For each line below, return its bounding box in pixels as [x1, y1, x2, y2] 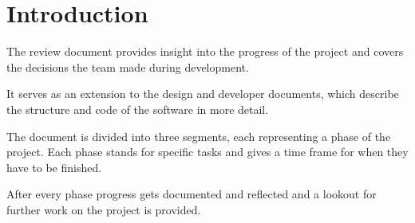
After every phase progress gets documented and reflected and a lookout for [6, 186, 377, 202]
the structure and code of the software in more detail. [6, 100, 269, 117]
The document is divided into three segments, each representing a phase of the [6, 127, 391, 144]
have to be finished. [6, 158, 102, 175]
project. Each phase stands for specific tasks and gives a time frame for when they [6, 143, 409, 160]
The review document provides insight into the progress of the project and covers [6, 43, 404, 60]
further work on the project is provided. [6, 201, 201, 217]
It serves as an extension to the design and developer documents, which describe [6, 85, 399, 102]
